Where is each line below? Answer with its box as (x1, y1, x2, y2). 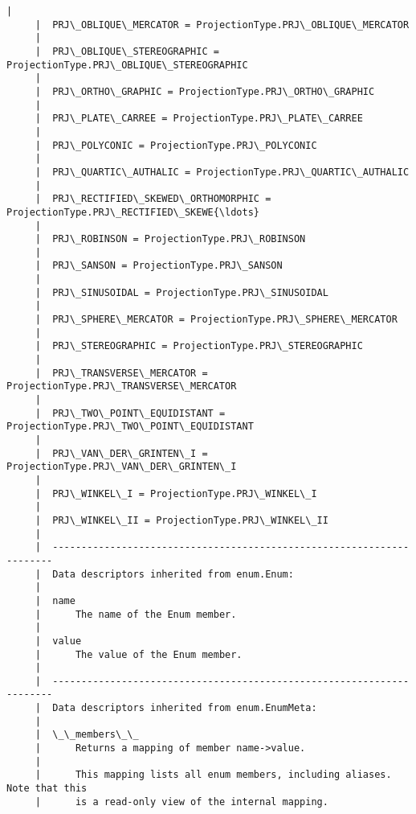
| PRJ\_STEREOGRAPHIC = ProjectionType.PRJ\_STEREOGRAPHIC (35, 340, 363, 352)
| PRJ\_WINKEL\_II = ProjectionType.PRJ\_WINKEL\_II (35, 514, 328, 526)
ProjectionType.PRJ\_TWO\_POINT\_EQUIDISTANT (6, 421, 254, 433)
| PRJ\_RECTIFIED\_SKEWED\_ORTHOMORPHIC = (35, 193, 271, 205)
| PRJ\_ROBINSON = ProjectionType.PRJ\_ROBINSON (35, 233, 306, 245)
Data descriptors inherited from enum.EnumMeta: (52, 702, 317, 714)
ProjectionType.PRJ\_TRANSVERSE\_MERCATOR (6, 380, 237, 393)
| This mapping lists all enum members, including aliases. (35, 769, 392, 781)
